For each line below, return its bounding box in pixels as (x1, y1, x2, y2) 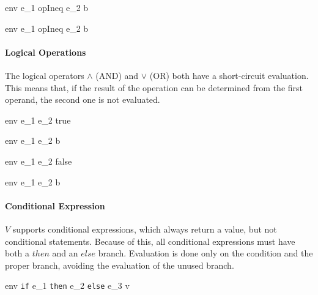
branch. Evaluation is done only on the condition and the (98, 247, 313, 260)
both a (5, 247, 30, 260)
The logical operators (5, 69, 84, 81)
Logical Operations (5, 45, 86, 58)
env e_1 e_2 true (5, 113, 71, 126)
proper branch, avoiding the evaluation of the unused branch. (5, 258, 234, 271)
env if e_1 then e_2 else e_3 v (5, 279, 130, 292)
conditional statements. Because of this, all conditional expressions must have (5, 234, 295, 247)
